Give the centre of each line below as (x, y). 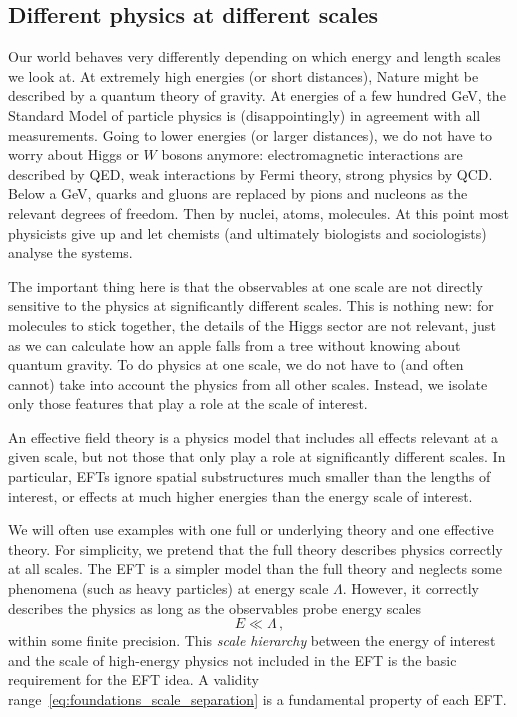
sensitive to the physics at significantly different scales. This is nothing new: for (251, 305)
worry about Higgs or (73, 154)
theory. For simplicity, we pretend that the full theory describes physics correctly (255, 548)
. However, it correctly (411, 588)
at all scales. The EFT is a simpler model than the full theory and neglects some (255, 568)
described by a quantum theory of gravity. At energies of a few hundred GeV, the (257, 95)
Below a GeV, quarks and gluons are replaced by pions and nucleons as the (238, 193)
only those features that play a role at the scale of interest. (188, 403)
